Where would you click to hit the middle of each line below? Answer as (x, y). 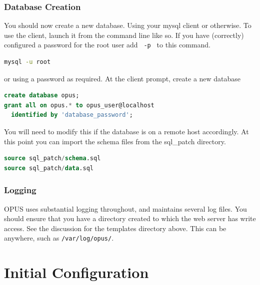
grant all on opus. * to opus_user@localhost (79, 105)
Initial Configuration (76, 272)
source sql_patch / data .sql (49, 168)
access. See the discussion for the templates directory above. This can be (115, 228)
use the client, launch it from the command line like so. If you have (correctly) (124, 35)
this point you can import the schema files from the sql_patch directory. (115, 141)
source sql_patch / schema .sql (52, 158)
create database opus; (42, 96)
